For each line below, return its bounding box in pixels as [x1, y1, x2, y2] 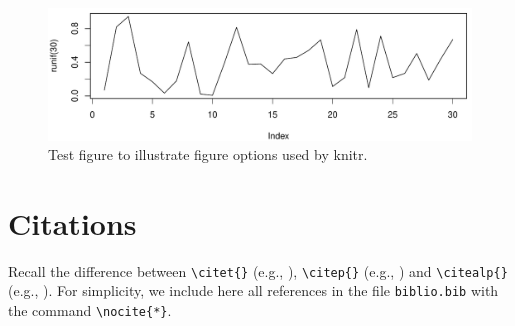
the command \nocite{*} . [8, 300, 172, 321]
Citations [8, 202, 137, 243]
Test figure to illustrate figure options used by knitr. [48, 144, 368, 165]
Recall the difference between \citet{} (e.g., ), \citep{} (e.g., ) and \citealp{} [8, 260, 508, 281]
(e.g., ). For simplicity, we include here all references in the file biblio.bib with [8, 280, 499, 301]
